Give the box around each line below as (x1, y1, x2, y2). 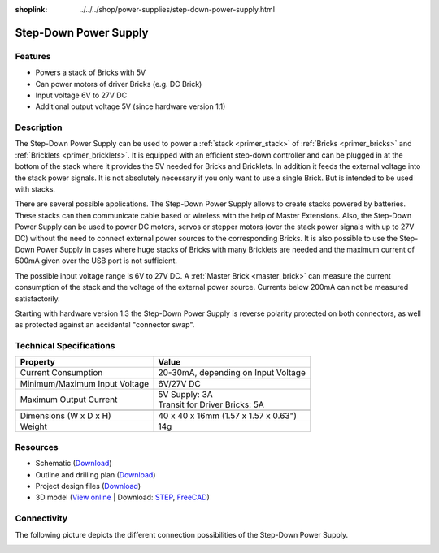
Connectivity (15, 512, 68, 524)
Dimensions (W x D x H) (20, 410, 111, 421)
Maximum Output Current (20, 394, 118, 405)
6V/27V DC (158, 378, 201, 390)
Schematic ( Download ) (35, 459, 113, 469)
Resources (15, 441, 59, 452)
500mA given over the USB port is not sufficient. (15, 256, 178, 266)
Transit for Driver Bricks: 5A (158, 399, 264, 410)
